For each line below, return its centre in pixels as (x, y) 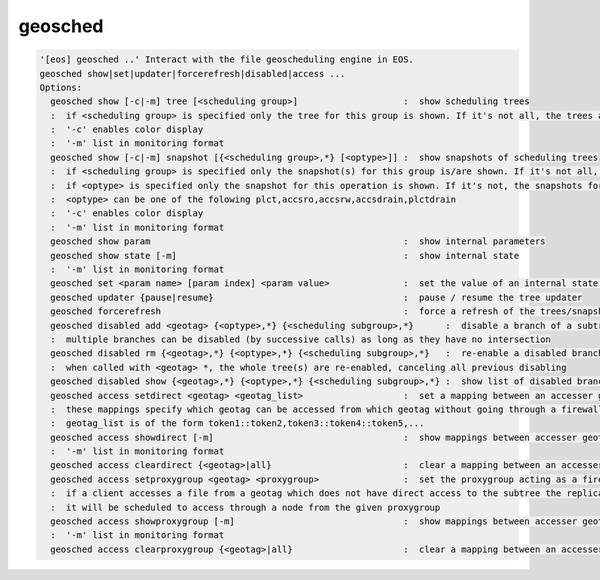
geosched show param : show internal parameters (298, 241)
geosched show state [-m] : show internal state (285, 255)
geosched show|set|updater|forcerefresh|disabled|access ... (192, 73)
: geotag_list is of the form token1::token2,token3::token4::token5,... (237, 423)
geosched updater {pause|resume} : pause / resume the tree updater (316, 297)
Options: (61, 87)
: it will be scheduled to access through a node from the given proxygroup (245, 507)
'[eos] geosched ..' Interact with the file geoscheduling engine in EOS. (227, 59)
